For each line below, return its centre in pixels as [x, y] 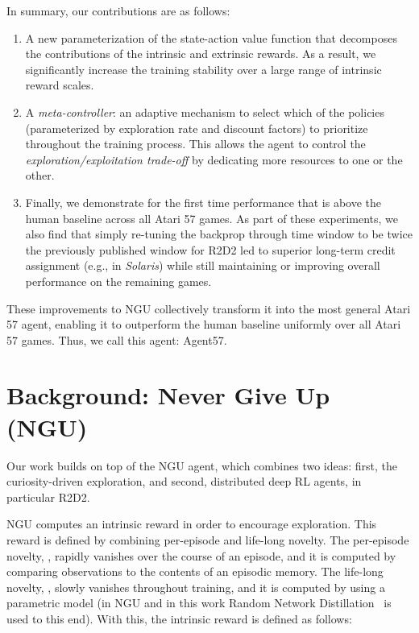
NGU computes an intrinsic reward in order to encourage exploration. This [192, 524]
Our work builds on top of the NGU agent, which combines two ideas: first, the [202, 465]
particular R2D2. [48, 496]
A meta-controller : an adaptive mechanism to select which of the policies [205, 112]
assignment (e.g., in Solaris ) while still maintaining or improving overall [203, 265]
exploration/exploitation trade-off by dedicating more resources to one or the [214, 159]
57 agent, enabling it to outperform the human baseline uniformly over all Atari [204, 324]
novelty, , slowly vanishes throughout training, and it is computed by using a [196, 587]
